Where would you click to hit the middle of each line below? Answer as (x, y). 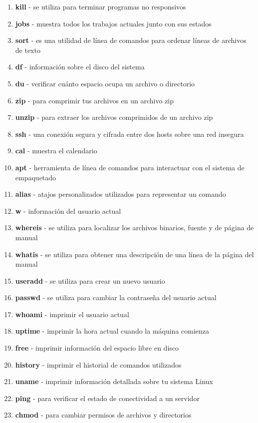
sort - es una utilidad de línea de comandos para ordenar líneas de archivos (131, 40)
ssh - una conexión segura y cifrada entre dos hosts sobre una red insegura (129, 134)
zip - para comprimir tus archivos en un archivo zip (95, 100)
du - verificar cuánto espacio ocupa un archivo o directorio (105, 83)
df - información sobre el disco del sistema (80, 67)
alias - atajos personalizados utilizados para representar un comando (121, 194)
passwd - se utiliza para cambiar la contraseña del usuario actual (116, 297)
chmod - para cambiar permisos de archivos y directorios (103, 415)
